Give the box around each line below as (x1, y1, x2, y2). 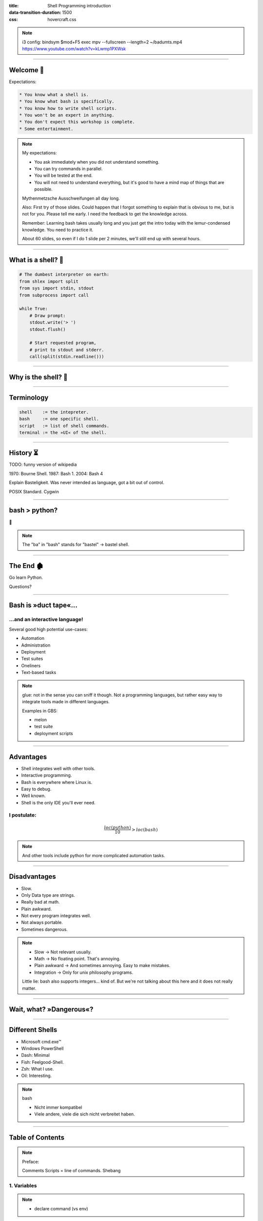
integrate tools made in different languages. (22, 699, 110, 705)
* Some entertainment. (19, 126, 74, 131)
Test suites (21, 656, 43, 662)
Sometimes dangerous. (21, 926, 68, 932)
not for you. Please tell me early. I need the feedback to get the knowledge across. (22, 211, 188, 217)
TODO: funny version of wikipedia (9, 462, 77, 467)
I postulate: (9, 812, 37, 819)
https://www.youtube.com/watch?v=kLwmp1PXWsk (22, 45, 126, 51)
